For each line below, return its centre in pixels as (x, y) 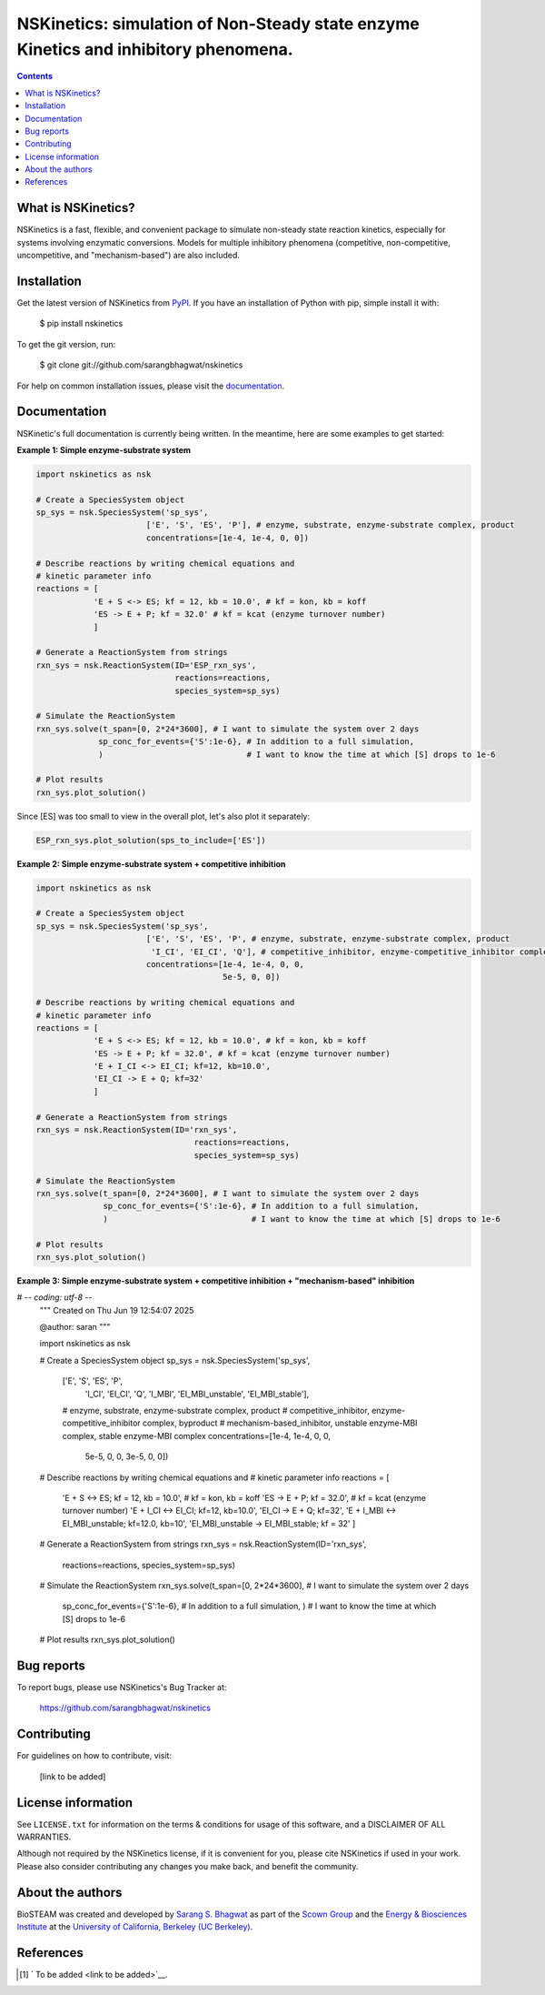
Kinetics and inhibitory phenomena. (155, 49)
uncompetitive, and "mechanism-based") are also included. (128, 256)
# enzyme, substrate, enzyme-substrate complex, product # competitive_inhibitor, (216, 1411)
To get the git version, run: (66, 344)
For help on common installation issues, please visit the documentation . (151, 386)
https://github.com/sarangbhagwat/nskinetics (125, 1708)
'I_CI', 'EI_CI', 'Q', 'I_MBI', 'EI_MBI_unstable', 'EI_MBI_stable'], (197, 1394)
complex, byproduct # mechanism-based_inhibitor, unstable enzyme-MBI (280, 1423)
